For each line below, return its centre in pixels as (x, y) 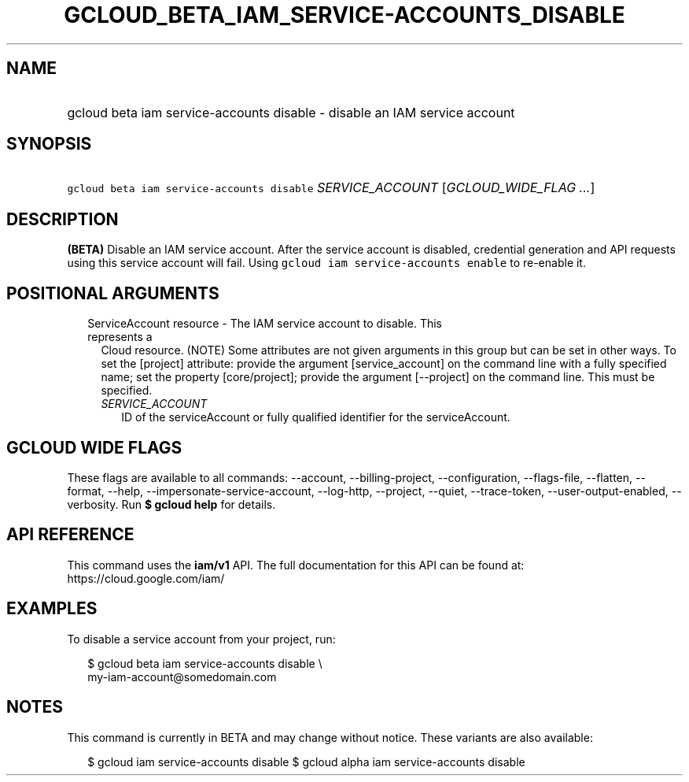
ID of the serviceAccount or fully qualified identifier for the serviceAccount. (316, 417)
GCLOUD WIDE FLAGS (94, 447)
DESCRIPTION (63, 219)
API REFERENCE (70, 535)
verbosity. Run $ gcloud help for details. (171, 504)
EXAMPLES (52, 609)
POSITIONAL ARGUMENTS (113, 293)
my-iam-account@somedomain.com (182, 676)
